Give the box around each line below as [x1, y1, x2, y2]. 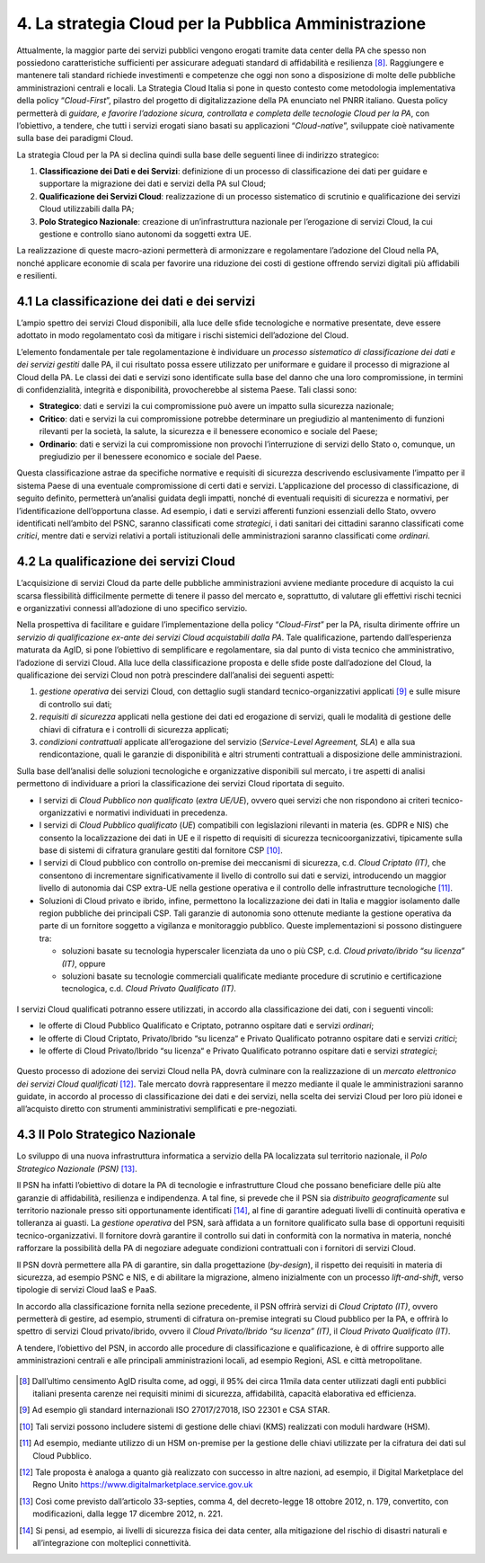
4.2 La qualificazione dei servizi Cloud [16, 554, 235, 570]
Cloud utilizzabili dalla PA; [39, 203, 135, 215]
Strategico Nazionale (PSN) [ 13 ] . [16, 1163, 138, 1174]
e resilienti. [16, 271, 57, 281]
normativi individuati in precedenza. [95, 807, 228, 818]
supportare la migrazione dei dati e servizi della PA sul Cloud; [39, 178, 267, 189]
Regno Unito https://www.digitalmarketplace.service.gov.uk [32, 1479, 253, 1490]
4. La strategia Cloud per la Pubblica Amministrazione [16, 13, 427, 33]
